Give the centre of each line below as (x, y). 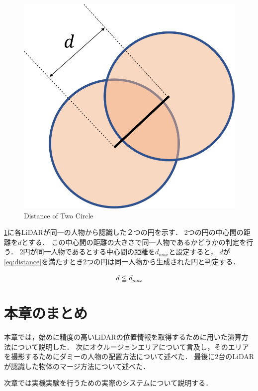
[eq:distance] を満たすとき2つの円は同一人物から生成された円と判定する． (122, 261)
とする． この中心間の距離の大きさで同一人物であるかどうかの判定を (134, 242)
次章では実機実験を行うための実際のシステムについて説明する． (108, 383)
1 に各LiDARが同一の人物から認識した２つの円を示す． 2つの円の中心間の (124, 232)
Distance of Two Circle (59, 215)
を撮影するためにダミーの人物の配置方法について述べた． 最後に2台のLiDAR (129, 356)
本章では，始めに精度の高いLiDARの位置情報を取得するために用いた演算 (123, 337)
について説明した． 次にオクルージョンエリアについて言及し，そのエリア (130, 346)
